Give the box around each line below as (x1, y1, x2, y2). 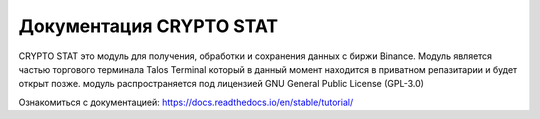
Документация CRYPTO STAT (18, 15, 279, 37)
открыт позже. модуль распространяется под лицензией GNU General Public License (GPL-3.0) (18, 78, 425, 90)
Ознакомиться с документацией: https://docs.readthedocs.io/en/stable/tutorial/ (18, 96, 354, 108)
